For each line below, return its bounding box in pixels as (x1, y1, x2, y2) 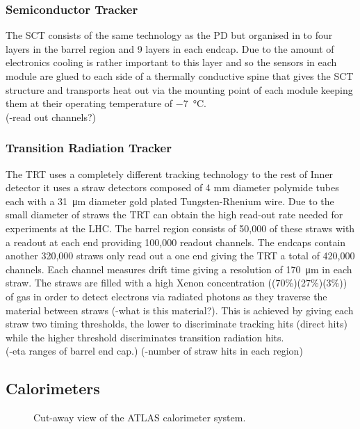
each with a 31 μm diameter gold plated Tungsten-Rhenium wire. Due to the (6, 193, 334, 208)
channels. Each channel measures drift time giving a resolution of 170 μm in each (6, 261, 352, 276)
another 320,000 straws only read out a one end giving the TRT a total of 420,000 (6, 248, 355, 263)
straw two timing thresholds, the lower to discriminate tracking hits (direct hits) (6, 316, 347, 331)
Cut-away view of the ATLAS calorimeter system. (33, 410, 246, 425)
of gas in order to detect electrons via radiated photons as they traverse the (6, 289, 327, 303)
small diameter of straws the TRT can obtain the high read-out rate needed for (6, 207, 343, 222)
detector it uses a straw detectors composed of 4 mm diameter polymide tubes (6, 180, 339, 195)
